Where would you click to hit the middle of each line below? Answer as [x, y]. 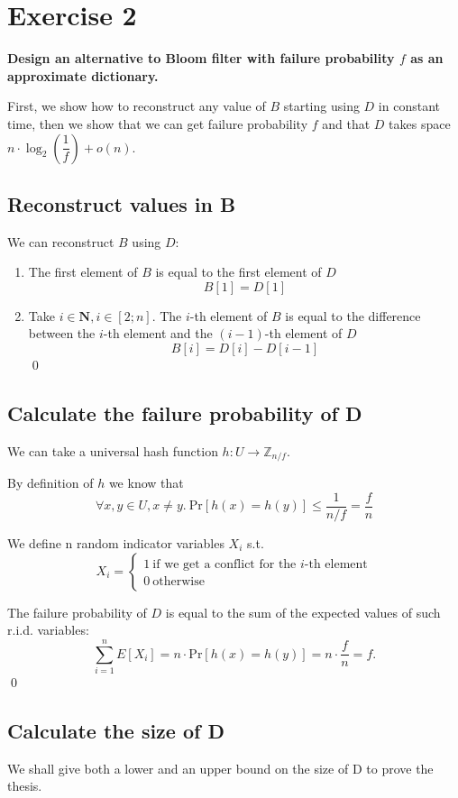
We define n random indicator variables [116, 542]
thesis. [25, 786]
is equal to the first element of [238, 272]
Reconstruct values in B [122, 203]
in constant [409, 106]
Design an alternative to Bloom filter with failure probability [201, 58]
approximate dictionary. [83, 75]
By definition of [50, 483]
